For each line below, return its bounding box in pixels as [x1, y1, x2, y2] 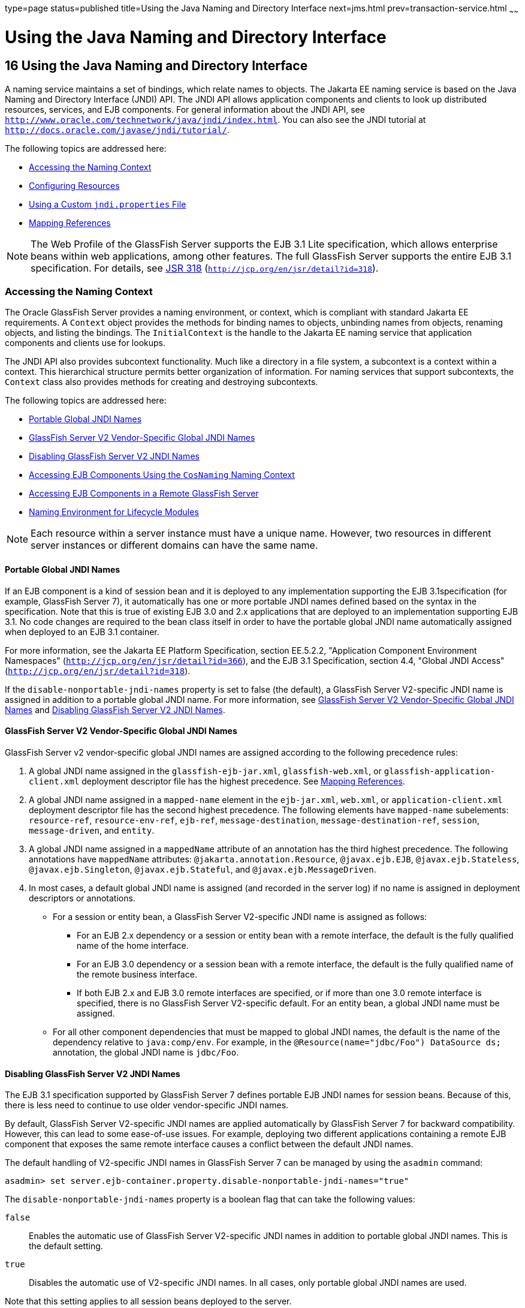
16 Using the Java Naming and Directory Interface [5, 58, 308, 74]
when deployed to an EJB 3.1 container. [5, 626, 159, 637]
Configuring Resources [29, 180, 120, 191]
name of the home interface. [77, 940, 189, 951]
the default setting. [29, 1241, 103, 1252]
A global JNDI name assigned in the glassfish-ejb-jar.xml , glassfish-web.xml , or [29, 765, 382, 776]
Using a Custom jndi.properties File [29, 199, 186, 209]
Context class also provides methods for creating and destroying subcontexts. [5, 377, 318, 387]
